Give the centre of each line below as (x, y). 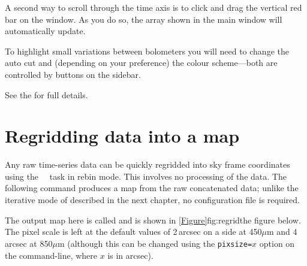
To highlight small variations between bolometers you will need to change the (147, 51)
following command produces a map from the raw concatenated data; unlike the (152, 188)
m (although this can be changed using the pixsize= (155, 243)
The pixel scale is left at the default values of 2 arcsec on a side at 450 (133, 232)
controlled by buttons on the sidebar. (73, 74)
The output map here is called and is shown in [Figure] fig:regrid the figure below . (153, 220)
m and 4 (282, 232)
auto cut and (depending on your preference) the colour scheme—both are (141, 63)
